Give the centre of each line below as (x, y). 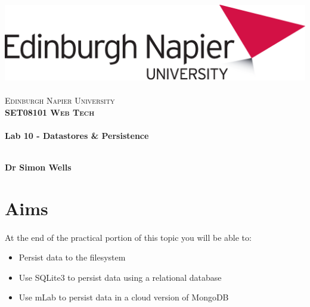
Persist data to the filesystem (72, 257)
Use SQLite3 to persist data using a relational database (120, 277)
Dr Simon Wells (38, 167)
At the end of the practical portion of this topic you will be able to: (128, 237)
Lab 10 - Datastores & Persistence (77, 135)
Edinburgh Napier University (60, 100)
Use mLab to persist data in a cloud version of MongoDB (124, 297)
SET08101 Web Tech (50, 112)
